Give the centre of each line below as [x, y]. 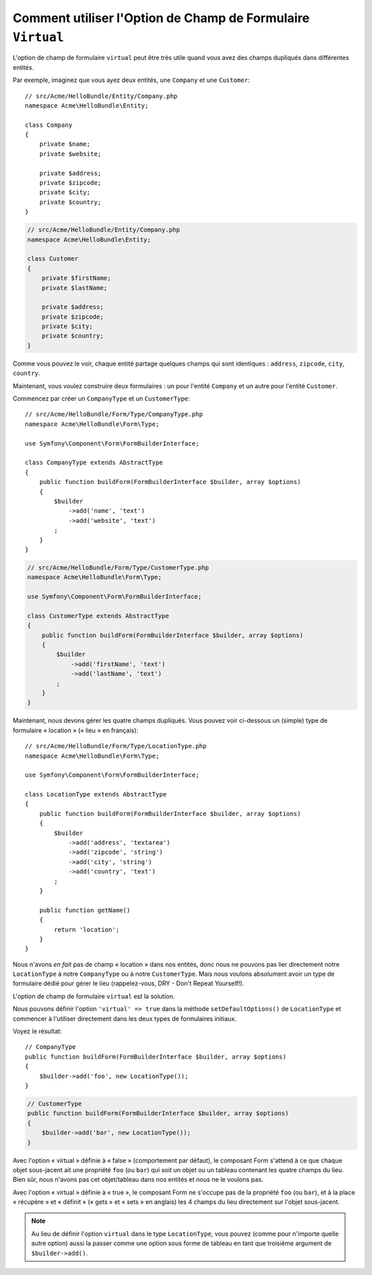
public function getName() [85, 910]
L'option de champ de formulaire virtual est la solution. [94, 996]
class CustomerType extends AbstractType [98, 616]
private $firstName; [76, 278]
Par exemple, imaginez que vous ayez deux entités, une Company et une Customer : [131, 80]
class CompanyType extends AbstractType [94, 463]
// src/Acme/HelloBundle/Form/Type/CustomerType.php [118, 568]
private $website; [70, 154]
